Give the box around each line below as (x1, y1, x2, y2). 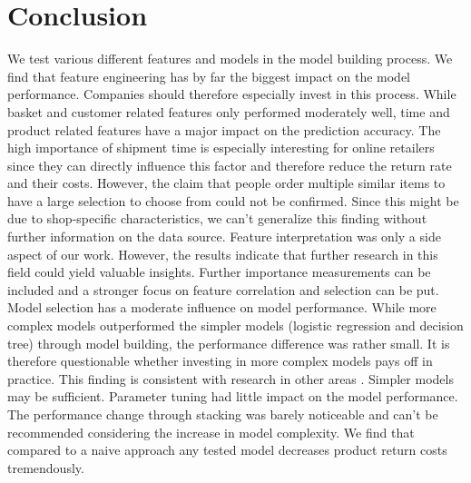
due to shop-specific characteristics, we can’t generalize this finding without (7, 209, 427, 228)
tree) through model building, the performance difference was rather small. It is (7, 333, 450, 352)
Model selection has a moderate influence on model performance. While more (7, 298, 437, 317)
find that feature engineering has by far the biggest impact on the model (7, 66, 411, 85)
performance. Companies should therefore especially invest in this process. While (7, 84, 456, 103)
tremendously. (7, 458, 84, 477)
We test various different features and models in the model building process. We (7, 49, 453, 68)
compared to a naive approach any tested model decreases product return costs (7, 440, 447, 459)
